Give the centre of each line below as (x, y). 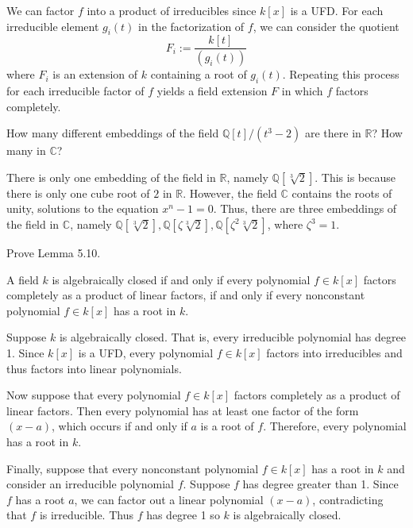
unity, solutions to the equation (83, 208)
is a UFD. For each (337, 10)
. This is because (355, 177)
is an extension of (95, 74)
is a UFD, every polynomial (146, 353)
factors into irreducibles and (334, 353)
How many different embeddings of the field (113, 133)
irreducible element (53, 26)
